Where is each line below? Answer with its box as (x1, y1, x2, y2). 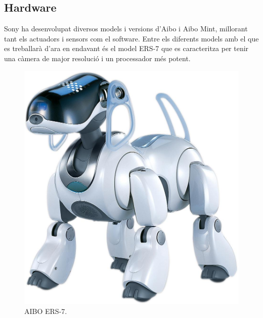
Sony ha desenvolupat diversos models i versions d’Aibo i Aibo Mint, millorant (4, 23, 248, 34)
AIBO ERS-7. (24, 306, 67, 316)
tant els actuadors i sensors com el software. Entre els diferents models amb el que (4, 33, 259, 43)
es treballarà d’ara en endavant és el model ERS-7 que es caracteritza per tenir (4, 43, 249, 54)
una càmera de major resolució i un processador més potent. (4, 53, 191, 63)
